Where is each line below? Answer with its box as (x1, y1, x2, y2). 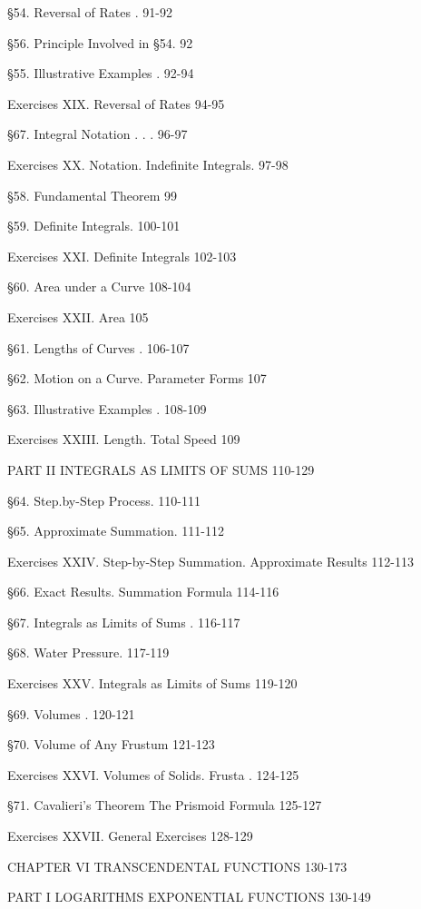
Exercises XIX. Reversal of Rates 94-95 (7, 94, 225, 113)
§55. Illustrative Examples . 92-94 (7, 64, 194, 83)
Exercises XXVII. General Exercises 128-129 (7, 826, 253, 845)
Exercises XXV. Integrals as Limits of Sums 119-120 (7, 674, 298, 693)
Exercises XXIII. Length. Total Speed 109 (7, 430, 240, 449)
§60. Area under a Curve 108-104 (7, 277, 191, 296)
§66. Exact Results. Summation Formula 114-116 (7, 582, 279, 601)
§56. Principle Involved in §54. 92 (7, 33, 193, 52)
